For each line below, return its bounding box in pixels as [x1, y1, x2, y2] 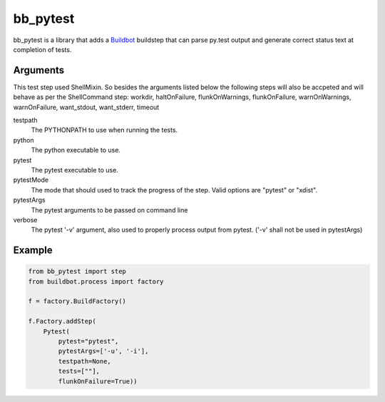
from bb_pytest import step [28, 267, 126, 276]
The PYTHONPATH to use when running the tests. [31, 125, 178, 135]
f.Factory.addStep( [28, 317, 96, 326]
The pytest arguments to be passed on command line [31, 205, 188, 214]
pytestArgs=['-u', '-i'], [58, 347, 149, 356]
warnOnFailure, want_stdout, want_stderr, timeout [13, 103, 160, 111]
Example [13, 244, 53, 257]
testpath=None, [58, 357, 112, 365]
